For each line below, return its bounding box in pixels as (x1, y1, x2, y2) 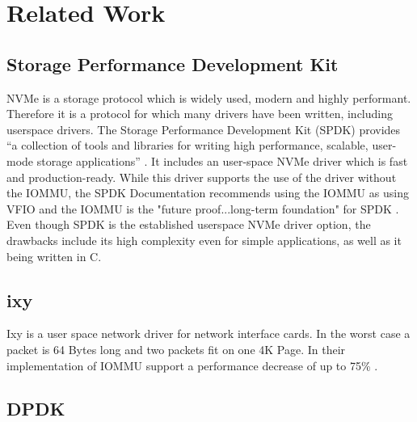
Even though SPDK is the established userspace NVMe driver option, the (6, 216, 371, 233)
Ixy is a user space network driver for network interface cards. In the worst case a (6, 325, 411, 342)
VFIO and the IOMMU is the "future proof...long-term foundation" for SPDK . (6, 200, 399, 217)
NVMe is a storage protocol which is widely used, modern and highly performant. (6, 89, 411, 106)
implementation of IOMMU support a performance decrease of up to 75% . (6, 357, 378, 373)
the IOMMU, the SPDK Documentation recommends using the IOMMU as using (6, 184, 409, 201)
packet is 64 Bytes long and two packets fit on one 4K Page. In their (6, 340, 346, 357)
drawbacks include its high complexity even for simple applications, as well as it (6, 231, 402, 248)
